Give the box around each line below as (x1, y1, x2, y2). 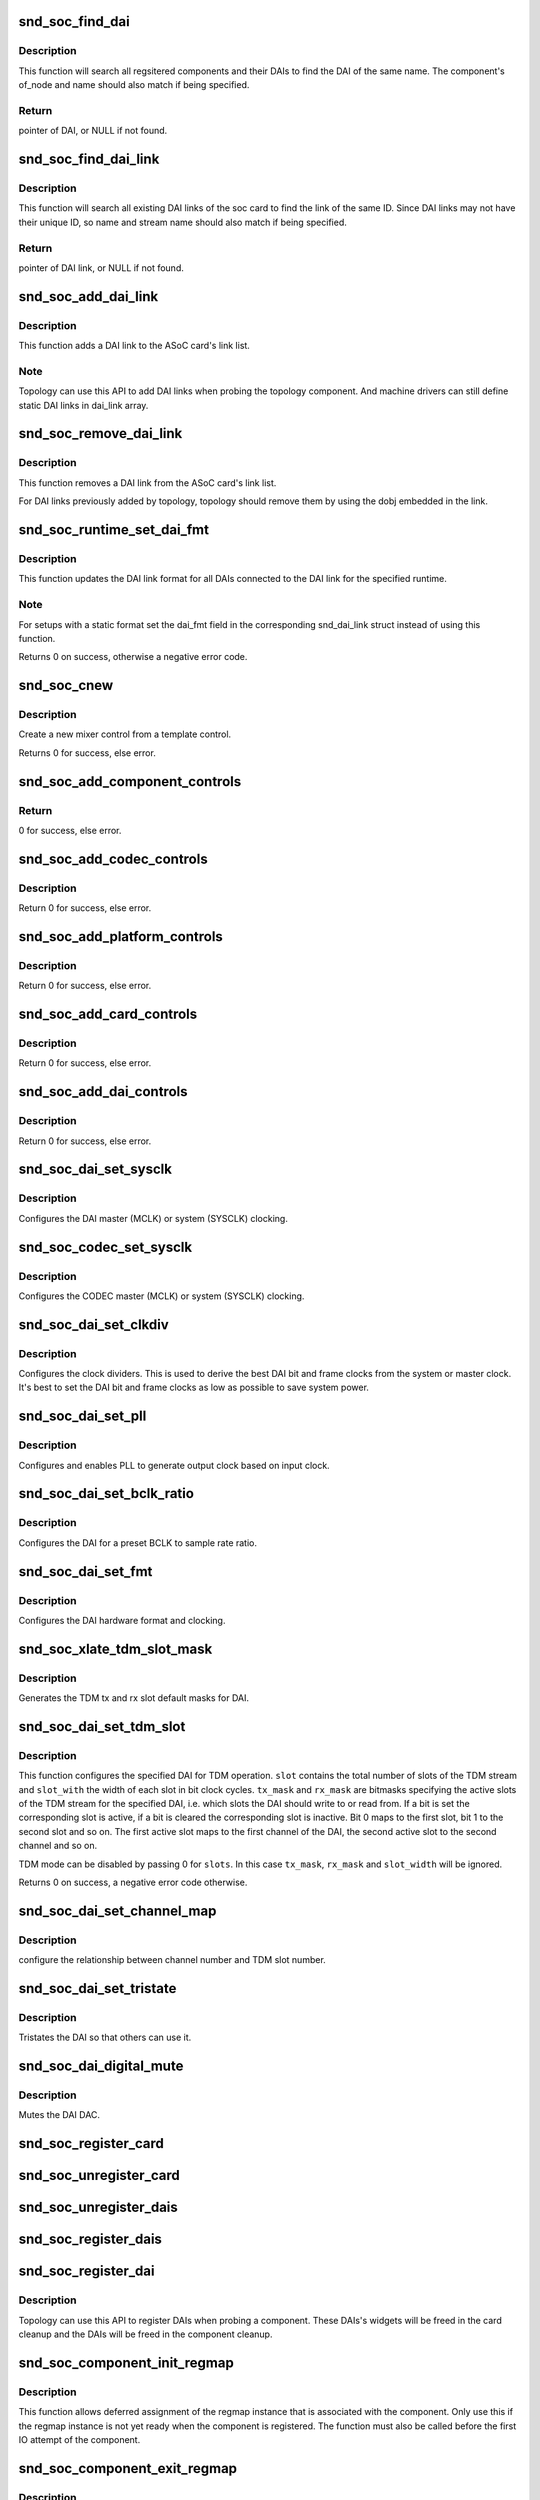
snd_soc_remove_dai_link (18, 425, 183, 442)
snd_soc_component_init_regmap (18, 2354, 234, 2371)
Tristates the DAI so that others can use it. (18, 2031, 192, 2044)
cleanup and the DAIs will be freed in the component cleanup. (18, 2328, 273, 2340)
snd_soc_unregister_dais (18, 2199, 179, 2216)
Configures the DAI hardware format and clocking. (18, 1614, 226, 1626)
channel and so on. (18, 1840, 98, 1852)
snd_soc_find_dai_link (18, 151, 160, 168)
